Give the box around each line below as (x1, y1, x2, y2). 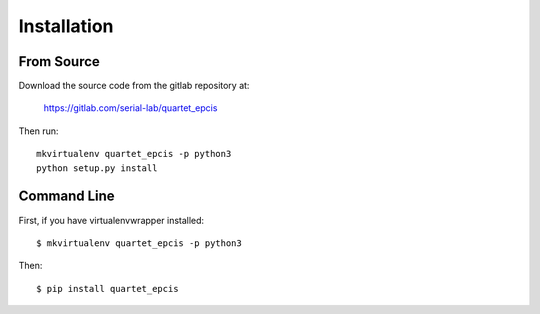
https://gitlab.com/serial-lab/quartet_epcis (43, 102, 218, 114)
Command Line (18, 188, 115, 205)
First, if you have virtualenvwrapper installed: (18, 214, 205, 226)
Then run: (18, 125, 59, 137)
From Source (18, 53, 100, 70)
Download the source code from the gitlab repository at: (18, 80, 250, 92)
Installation (18, 15, 114, 37)
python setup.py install (36, 162, 158, 174)
